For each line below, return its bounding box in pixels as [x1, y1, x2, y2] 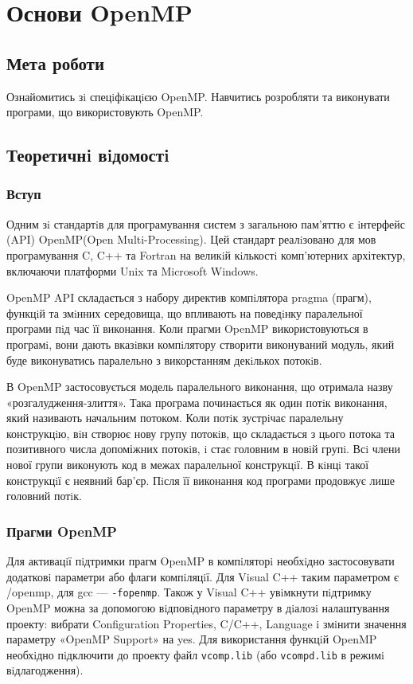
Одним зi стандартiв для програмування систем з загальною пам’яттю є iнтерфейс [6, 215, 405, 232]
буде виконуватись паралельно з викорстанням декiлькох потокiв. [6, 351, 322, 368]
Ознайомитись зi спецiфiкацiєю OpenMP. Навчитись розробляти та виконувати [6, 88, 390, 104]
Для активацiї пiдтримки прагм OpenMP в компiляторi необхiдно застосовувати [6, 553, 395, 569]
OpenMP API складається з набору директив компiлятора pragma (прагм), [6, 289, 372, 306]
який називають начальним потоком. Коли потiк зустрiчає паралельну [6, 409, 344, 426]
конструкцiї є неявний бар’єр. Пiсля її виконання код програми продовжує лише [6, 471, 395, 488]
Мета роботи [6, 50, 105, 75]
